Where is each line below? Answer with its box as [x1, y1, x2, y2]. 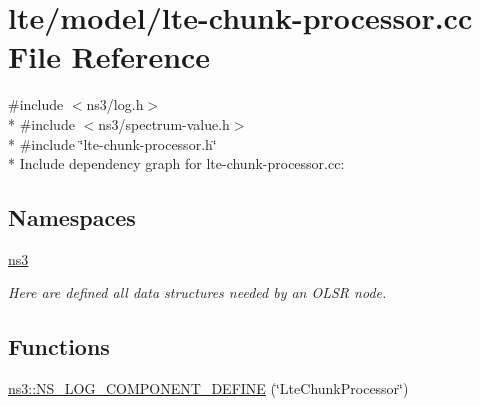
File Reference [8, 36, 211, 77]
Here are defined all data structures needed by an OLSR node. [8, 282, 387, 303]
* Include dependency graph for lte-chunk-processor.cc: [8, 153, 345, 174]
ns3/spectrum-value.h [98, 113, 230, 134]
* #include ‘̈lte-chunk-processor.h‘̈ [8, 133, 217, 154]
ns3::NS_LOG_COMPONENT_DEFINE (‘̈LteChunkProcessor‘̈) [8, 378, 409, 399]
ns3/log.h [86, 94, 144, 115]
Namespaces [8, 202, 136, 233]
